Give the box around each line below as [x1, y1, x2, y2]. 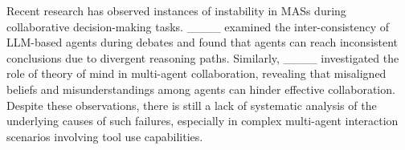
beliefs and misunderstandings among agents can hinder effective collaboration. [6, 80, 395, 97]
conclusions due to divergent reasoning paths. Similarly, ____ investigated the [6, 49, 399, 66]
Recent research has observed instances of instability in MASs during [6, 2, 346, 18]
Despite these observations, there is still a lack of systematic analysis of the [6, 96, 377, 113]
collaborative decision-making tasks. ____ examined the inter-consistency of [6, 18, 390, 34]
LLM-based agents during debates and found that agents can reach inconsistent [6, 34, 399, 51]
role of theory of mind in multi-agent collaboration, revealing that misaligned [6, 65, 387, 82]
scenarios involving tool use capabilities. [6, 128, 203, 144]
